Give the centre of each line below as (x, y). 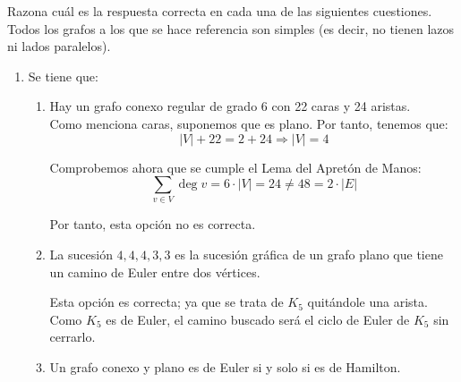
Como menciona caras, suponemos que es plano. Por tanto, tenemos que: (249, 123)
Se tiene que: (63, 76)
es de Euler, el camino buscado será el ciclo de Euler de (258, 319)
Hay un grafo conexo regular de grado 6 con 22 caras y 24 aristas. (230, 106)
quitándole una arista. (367, 302)
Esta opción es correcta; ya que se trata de (166, 302)
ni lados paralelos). (59, 46)
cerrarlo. (73, 337)
